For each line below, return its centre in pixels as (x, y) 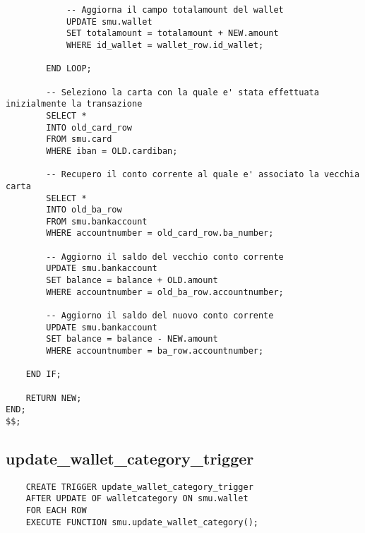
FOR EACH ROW (56, 511)
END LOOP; (69, 69)
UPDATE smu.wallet (109, 22)
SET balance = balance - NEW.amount (132, 339)
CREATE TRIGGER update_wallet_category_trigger (139, 487)
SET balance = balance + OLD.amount (132, 281)
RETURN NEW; (54, 398)
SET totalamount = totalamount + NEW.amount (172, 34)
